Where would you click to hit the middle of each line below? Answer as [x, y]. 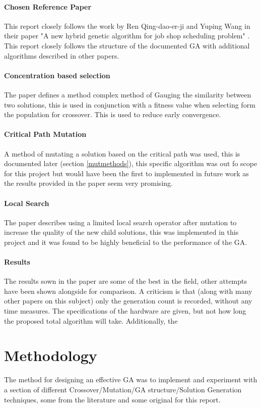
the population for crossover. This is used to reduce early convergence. [113, 114]
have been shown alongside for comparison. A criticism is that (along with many [128, 291]
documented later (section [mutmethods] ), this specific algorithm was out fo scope [131, 163]
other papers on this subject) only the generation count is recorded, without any [128, 301]
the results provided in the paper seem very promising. [88, 183]
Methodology [51, 355]
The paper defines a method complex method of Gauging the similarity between [128, 94]
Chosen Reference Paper [48, 6]
